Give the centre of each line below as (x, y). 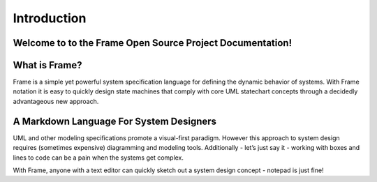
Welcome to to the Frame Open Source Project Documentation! (153, 43)
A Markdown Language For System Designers (114, 121)
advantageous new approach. (56, 101)
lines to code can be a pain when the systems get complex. (98, 158)
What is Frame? (47, 65)
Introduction (50, 18)
